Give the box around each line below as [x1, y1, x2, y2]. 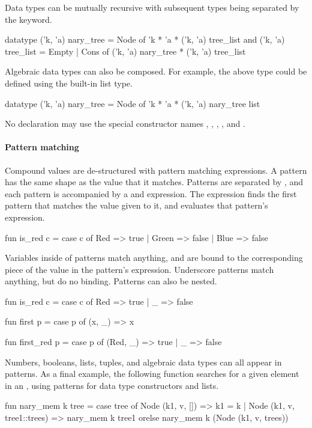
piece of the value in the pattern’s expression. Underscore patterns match [5, 263, 274, 275]
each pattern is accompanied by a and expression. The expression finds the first [5, 187, 297, 200]
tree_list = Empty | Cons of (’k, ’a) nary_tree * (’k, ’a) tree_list [5, 44, 246, 57]
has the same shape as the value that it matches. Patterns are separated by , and [5, 176, 304, 188]
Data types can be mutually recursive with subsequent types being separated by [5, 1, 299, 13]
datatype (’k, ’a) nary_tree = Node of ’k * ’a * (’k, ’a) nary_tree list [5, 97, 260, 109]
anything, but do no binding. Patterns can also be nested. [5, 275, 217, 287]
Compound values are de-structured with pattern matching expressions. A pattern [5, 164, 307, 176]
